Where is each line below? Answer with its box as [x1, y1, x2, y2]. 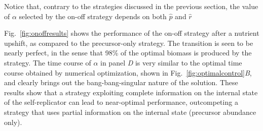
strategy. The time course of [4, 57, 91, 68]
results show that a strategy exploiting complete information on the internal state [4, 87, 258, 97]
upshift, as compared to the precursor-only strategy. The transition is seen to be [4, 37, 253, 48]
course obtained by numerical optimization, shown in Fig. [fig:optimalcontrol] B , [4, 67, 252, 78]
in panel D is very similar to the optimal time [100, 57, 242, 68]
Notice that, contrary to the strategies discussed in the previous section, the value [4, 1, 258, 11]
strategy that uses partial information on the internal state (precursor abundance [4, 106, 256, 117]
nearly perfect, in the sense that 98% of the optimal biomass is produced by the [4, 47, 252, 58]
